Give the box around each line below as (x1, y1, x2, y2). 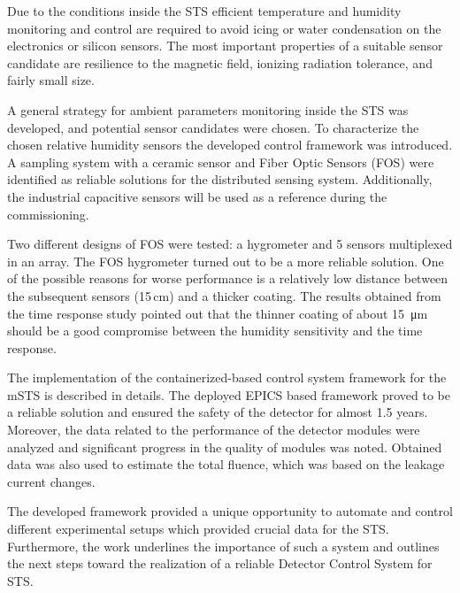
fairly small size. (7, 71, 95, 89)
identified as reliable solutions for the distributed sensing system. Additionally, (7, 170, 433, 189)
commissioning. (7, 204, 89, 223)
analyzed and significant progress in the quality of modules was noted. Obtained (7, 437, 442, 456)
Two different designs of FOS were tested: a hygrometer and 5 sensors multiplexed (7, 235, 453, 253)
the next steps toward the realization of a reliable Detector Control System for (7, 554, 433, 573)
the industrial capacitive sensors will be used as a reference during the (7, 187, 387, 205)
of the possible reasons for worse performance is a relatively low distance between (7, 269, 448, 288)
